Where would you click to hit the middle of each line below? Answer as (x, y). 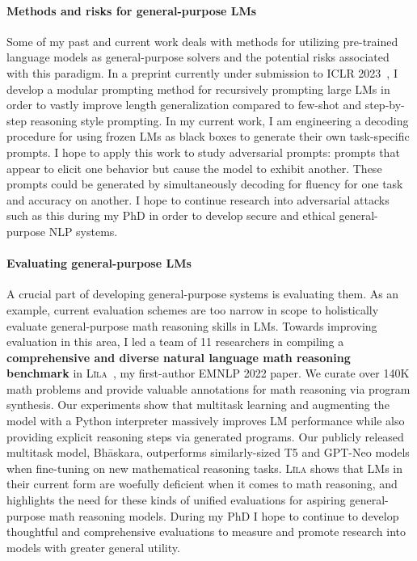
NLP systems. (83, 231)
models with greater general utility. (93, 547)
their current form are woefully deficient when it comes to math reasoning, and (202, 484)
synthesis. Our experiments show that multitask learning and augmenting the (198, 405)
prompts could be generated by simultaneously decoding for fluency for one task (205, 184)
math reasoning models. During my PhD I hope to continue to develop (224, 515)
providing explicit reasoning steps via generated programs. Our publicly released (205, 436)
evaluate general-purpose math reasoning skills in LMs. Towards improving (192, 325)
